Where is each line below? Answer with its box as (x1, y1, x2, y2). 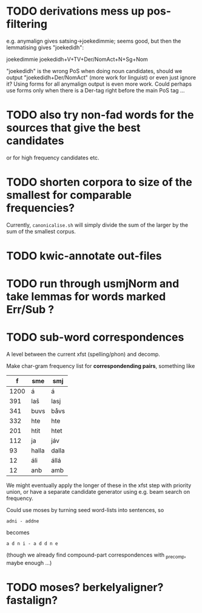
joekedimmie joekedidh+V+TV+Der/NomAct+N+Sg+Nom (6, 55, 149, 63)
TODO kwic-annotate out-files (6, 249, 162, 263)
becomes (6, 529, 30, 536)
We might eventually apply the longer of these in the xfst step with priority (6, 482, 192, 489)
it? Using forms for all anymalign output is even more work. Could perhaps (6, 80, 192, 88)
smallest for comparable (6, 189, 132, 202)
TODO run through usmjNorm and (6, 277, 180, 291)
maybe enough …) (6, 559, 52, 566)
